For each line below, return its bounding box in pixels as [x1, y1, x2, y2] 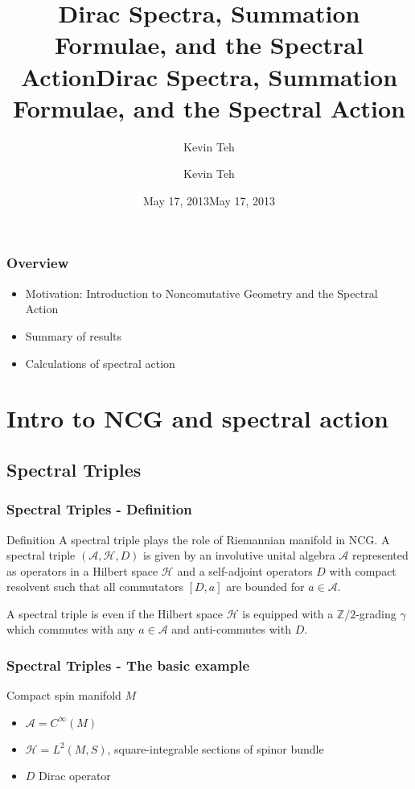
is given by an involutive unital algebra [143, 547, 335, 564]
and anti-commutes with [171, 621, 291, 638]
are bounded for [226, 578, 305, 595]
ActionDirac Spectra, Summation [20, 60, 398, 93]
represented [351, 547, 409, 564]
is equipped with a [242, 605, 334, 622]
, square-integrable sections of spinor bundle [107, 740, 324, 757]
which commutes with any [6, 621, 135, 638]
